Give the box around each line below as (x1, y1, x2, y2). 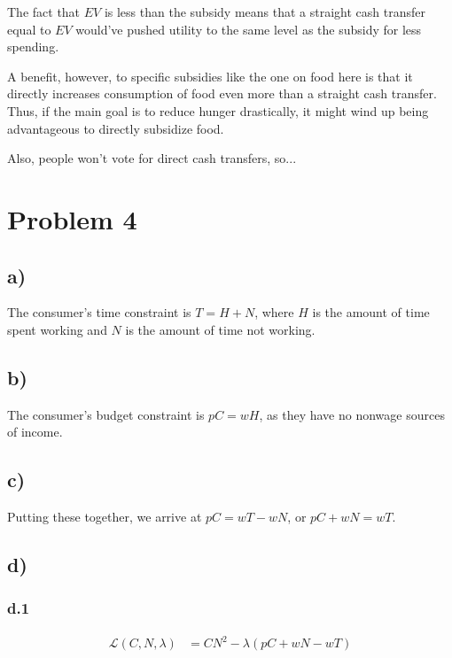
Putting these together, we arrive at (7, 507, 202, 526)
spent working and (7, 320, 107, 338)
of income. (7, 422, 63, 441)
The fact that (7, 3, 81, 20)
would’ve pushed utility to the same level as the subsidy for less (75, 19, 422, 38)
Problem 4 (7, 200, 137, 236)
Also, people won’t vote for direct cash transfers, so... (7, 149, 297, 167)
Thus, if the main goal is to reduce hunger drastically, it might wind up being (7, 101, 429, 120)
